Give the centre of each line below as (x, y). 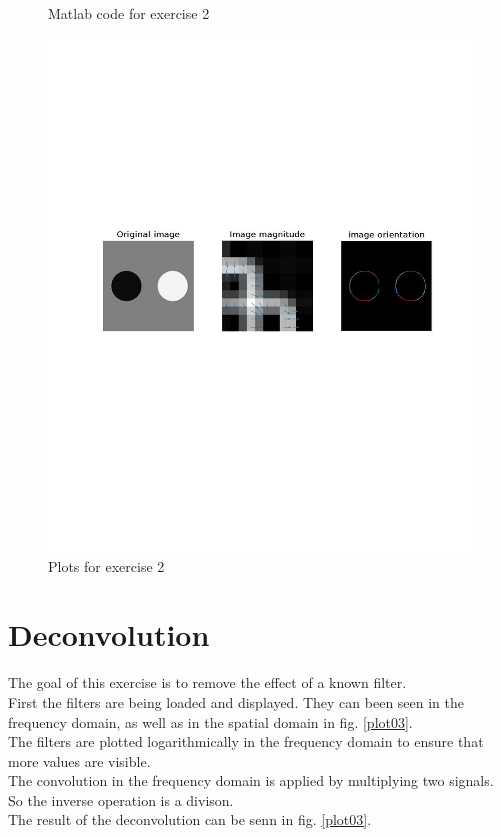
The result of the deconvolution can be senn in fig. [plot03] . (190, 819)
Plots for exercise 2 (106, 565)
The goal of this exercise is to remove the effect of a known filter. (207, 682)
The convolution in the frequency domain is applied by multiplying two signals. (251, 780)
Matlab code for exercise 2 (129, 13)
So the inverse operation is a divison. (121, 799)
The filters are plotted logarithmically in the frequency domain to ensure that (246, 741)
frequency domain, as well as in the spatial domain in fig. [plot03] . (210, 721)
